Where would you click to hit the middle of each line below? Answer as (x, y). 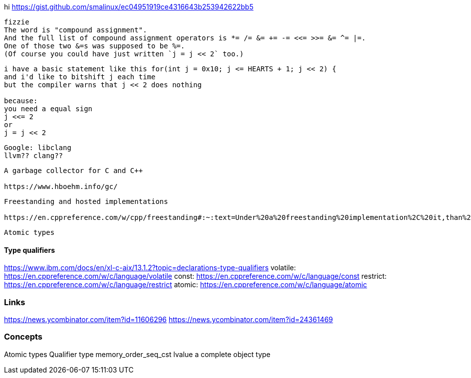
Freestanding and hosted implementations (86, 201)
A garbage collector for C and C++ (74, 171)
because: (21, 101)
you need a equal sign (48, 109)
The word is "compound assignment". (76, 30)
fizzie (17, 22)
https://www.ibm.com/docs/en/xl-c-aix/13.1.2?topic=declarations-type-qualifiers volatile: (150, 268)
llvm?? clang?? (34, 156)
